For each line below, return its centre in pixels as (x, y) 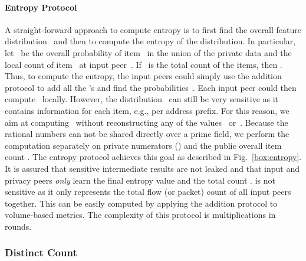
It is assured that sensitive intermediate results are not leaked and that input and (152, 168)
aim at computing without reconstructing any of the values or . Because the (147, 122)
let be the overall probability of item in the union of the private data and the (148, 52)
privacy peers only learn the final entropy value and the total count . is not (140, 180)
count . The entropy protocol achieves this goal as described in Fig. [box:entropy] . (153, 157)
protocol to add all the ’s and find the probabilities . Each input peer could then (151, 87)
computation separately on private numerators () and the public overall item (143, 145)
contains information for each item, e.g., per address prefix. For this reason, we (147, 110)
